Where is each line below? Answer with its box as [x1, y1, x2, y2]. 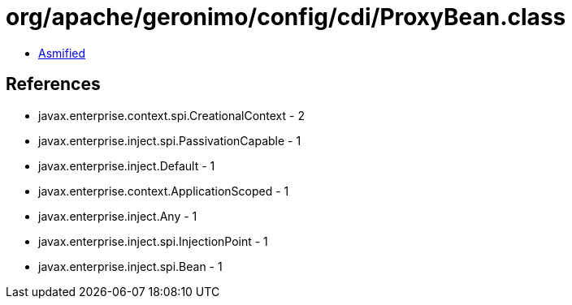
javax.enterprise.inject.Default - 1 [38, 158, 215, 173]
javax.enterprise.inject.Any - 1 [38, 208, 197, 223]
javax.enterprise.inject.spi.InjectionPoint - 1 [38, 234, 268, 248]
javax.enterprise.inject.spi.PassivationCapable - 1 [38, 133, 301, 148]
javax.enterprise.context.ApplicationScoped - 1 [38, 183, 289, 198]
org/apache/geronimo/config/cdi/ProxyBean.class [6, 3, 566, 31]
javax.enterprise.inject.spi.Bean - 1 [38, 259, 223, 273]
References [6, 74, 101, 95]
